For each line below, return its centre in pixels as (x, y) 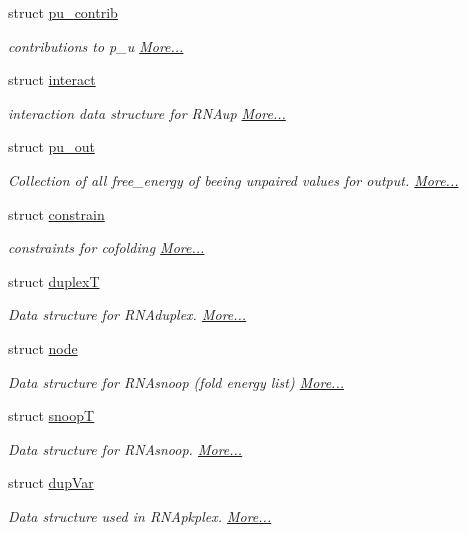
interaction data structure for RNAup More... (147, 112)
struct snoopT (51, 415)
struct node (43, 347)
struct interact (52, 79)
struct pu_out (51, 146)
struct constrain (56, 213)
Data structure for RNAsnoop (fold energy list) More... (176, 381)
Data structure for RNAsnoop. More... (125, 448)
